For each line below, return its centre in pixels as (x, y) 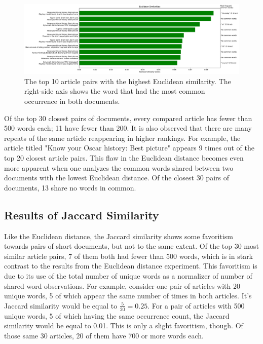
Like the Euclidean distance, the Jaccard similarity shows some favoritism (119, 236)
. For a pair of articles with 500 (196, 305)
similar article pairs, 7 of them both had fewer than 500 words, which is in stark (129, 256)
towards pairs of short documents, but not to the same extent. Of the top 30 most (131, 246)
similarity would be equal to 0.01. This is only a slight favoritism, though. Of (124, 326)
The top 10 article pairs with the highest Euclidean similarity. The (128, 81)
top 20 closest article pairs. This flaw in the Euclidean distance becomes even (124, 158)
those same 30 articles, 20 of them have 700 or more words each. (104, 335)
